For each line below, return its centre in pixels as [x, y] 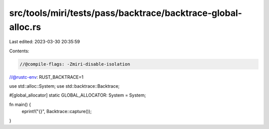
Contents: [19, 51]
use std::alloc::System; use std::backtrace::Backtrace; [64, 86]
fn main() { [20, 104]
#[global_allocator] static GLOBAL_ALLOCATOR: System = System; [78, 95]
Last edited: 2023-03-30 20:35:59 [45, 42]
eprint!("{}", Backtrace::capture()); [57, 112]
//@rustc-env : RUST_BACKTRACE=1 [46, 77]
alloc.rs [25, 27]
